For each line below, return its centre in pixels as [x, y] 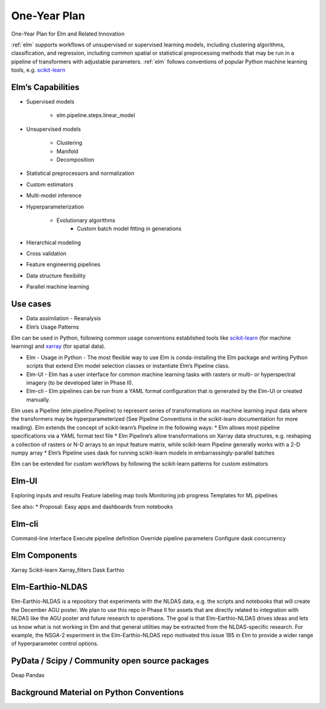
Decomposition [75, 159]
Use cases [31, 304]
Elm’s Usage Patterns [53, 327]
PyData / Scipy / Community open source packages [110, 661]
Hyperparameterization [55, 206]
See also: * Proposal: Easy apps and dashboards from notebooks [92, 506]
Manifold [67, 151]
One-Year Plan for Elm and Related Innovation [68, 34]
